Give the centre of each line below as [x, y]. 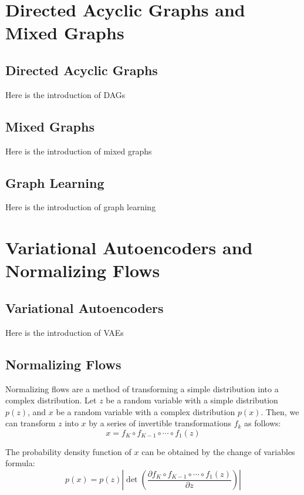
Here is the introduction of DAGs [65, 94]
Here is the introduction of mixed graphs [79, 151]
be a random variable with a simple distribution [192, 400]
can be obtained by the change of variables [218, 451]
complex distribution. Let [51, 400]
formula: [20, 463]
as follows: [263, 423]
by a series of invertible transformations [160, 423]
